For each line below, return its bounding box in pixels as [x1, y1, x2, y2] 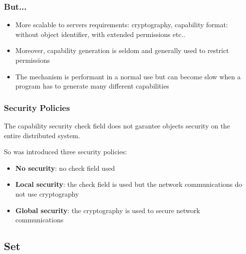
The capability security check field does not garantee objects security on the [4, 121, 230, 130]
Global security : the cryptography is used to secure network [15, 205, 200, 215]
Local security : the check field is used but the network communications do [15, 179, 242, 189]
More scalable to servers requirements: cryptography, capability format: [15, 19, 228, 30]
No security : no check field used [15, 163, 115, 173]
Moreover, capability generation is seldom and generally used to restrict [15, 45, 229, 55]
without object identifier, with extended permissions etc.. [15, 29, 185, 39]
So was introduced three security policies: [4, 146, 127, 157]
